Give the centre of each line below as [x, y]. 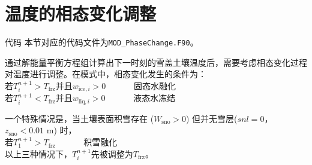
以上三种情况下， [38, 153]
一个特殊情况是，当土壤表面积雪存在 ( [79, 118]
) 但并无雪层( [212, 118]
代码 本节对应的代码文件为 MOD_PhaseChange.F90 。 [102, 42]
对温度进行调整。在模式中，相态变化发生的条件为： [106, 74]
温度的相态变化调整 [81, 13]
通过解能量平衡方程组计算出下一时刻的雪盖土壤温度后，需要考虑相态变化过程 [156, 62]
